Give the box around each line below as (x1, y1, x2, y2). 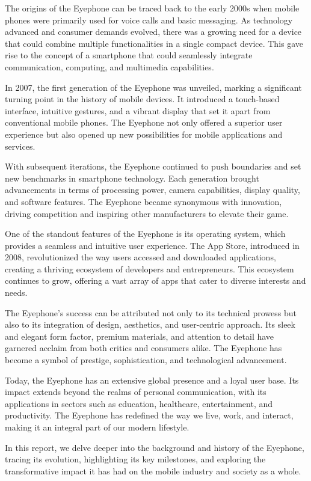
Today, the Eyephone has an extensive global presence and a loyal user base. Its (5, 373, 299, 386)
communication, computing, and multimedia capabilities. (5, 60, 214, 73)
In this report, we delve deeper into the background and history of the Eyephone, (5, 441, 304, 453)
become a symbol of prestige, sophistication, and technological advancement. (5, 354, 287, 366)
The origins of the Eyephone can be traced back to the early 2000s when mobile (5, 2, 300, 14)
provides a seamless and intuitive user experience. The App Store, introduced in (5, 239, 300, 251)
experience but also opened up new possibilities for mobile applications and (5, 127, 283, 140)
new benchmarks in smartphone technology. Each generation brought (5, 171, 259, 184)
